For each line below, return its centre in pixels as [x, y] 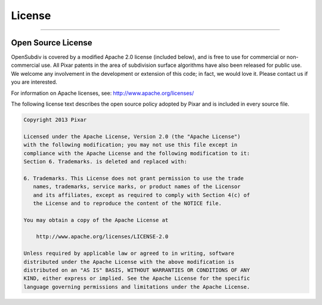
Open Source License [52, 43]
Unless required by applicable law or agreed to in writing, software [129, 253]
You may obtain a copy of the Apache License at [96, 220]
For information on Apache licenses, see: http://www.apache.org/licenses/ [103, 93]
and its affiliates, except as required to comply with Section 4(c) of [142, 195]
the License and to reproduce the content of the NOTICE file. [127, 203]
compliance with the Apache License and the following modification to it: [137, 153]
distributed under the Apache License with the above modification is [129, 262]
